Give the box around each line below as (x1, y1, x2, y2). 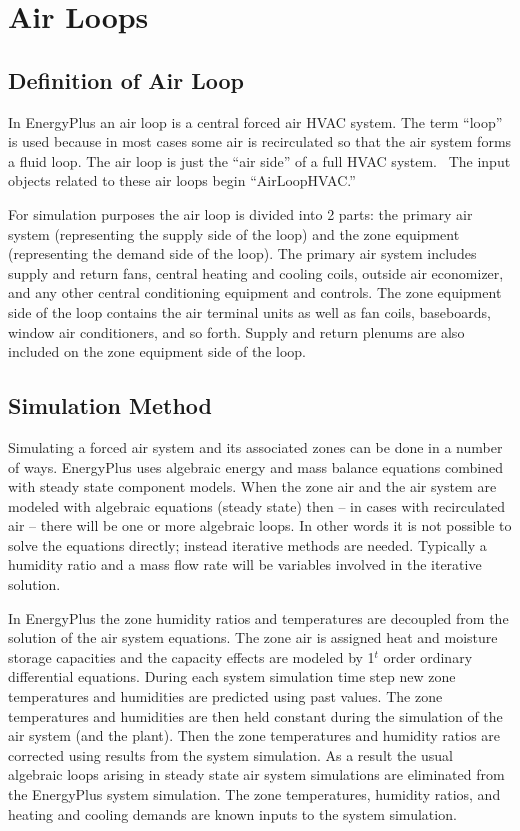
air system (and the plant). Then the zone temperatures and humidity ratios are (8, 725, 501, 746)
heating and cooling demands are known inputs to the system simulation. (8, 803, 457, 824)
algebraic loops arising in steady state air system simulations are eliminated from (8, 764, 505, 785)
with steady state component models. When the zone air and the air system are (8, 476, 497, 497)
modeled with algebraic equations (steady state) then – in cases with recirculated (8, 495, 506, 516)
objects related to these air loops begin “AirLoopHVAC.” (8, 170, 356, 191)
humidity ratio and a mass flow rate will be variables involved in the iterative (8, 554, 482, 575)
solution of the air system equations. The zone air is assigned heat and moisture (8, 627, 498, 648)
